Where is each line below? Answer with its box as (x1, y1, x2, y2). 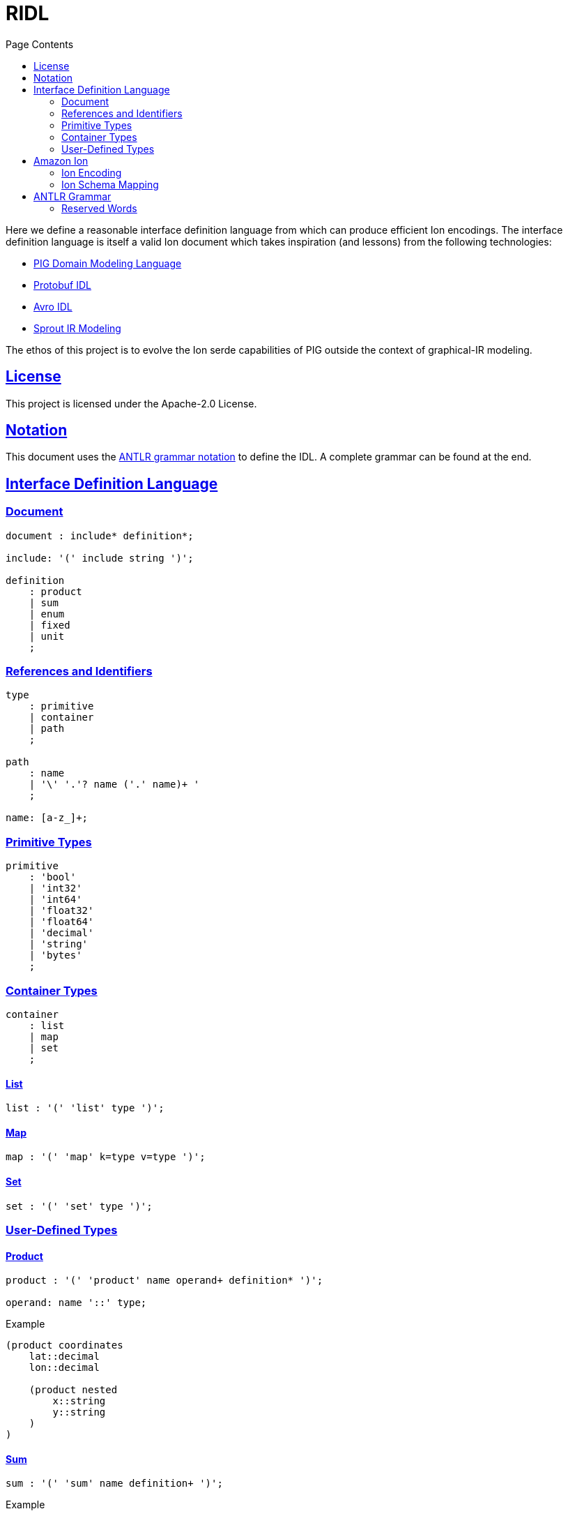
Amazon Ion (33, 154, 89, 167)
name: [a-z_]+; (6, 812, 89, 824)
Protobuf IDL (33, 278, 91, 291)
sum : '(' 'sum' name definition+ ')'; (6, 1478, 223, 1489)
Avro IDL (33, 300, 72, 313)
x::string (52, 1395, 106, 1407)
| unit (29, 630, 65, 642)
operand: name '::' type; (6, 1297, 147, 1309)
